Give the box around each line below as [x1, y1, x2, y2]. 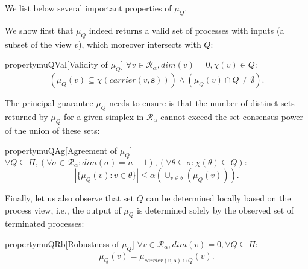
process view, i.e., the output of [5, 203, 121, 216]
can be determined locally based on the [146, 191, 291, 204]
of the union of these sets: [5, 124, 100, 136]
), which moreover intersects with [78, 37, 201, 50]
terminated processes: [5, 217, 84, 230]
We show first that [5, 24, 74, 36]
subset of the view [5, 37, 72, 50]
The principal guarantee [5, 96, 93, 109]
